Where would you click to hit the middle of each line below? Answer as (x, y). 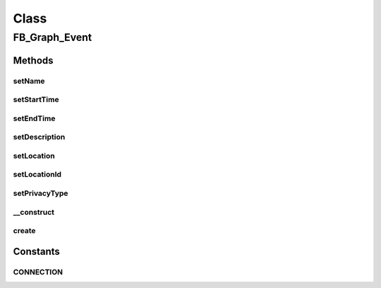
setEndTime (34, 118)
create (24, 231)
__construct (34, 212)
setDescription (39, 137)
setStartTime (36, 100)
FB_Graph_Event (52, 37)
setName (29, 81)
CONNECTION (38, 272)
